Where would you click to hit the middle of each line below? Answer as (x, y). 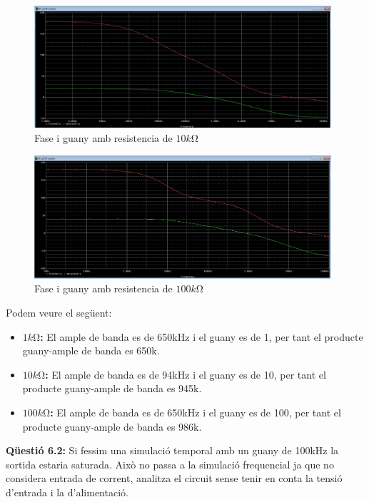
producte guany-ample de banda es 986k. (112, 426)
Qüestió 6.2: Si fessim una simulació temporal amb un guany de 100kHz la (172, 450)
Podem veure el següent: (59, 313)
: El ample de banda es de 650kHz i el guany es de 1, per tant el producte (202, 336)
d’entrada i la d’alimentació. (67, 492)
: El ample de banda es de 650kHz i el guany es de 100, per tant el (196, 412)
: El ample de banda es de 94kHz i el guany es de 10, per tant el (186, 374)
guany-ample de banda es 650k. (91, 350)
